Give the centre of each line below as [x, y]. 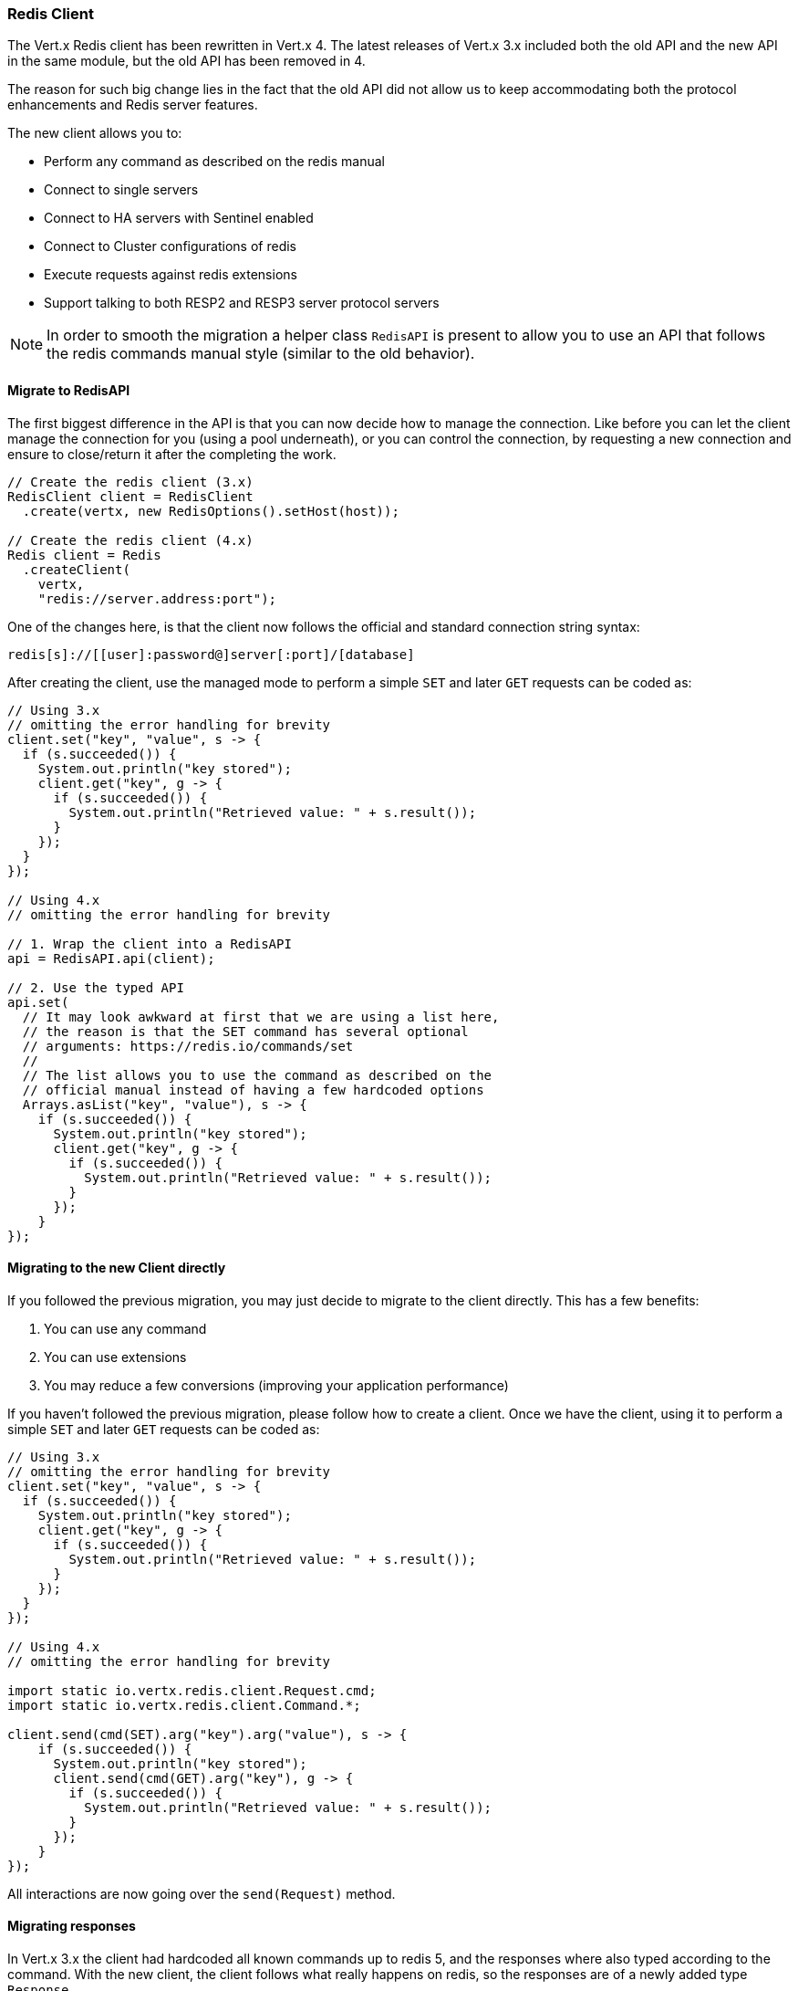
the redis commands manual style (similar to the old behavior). [261, 354]
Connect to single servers [121, 190]
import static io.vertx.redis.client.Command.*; [184, 1705]
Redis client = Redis [84, 555]
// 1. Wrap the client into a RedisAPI [150, 943]
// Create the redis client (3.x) [130, 482]
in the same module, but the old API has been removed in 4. [187, 61]
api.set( [38, 1002]
